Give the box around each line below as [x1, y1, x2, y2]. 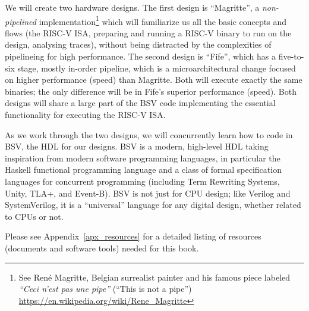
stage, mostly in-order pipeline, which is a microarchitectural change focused [17, 61, 296, 74]
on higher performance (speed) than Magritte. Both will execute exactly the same [5, 73, 302, 86]
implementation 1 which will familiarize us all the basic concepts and [39, 13, 287, 27]
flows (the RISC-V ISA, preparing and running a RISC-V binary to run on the [5, 26, 292, 39]
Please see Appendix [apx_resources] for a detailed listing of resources [5, 230, 261, 242]
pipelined [5, 15, 36, 27]
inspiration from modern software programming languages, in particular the [5, 151, 280, 164]
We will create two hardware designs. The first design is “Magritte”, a [5, 1, 260, 13]
